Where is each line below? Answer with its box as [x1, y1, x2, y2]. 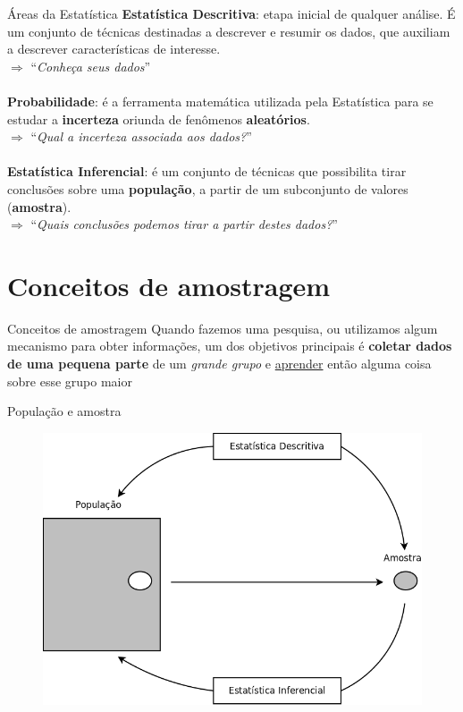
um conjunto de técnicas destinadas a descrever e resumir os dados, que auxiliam [7, 21, 450, 40]
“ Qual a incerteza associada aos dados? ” [30, 127, 252, 146]
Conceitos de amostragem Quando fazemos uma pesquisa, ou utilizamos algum [7, 318, 438, 337]
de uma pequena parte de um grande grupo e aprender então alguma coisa [7, 354, 432, 373]
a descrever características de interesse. [7, 39, 221, 58]
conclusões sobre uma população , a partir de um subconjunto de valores [7, 179, 408, 198]
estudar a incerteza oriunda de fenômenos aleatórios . [7, 109, 310, 128]
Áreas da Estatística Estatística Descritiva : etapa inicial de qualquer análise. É [7, 4, 456, 22]
